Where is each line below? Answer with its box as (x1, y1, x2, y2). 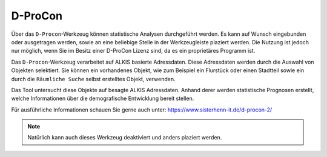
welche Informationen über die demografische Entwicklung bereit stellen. (11, 95, 194, 102)
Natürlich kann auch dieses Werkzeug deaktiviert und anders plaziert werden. (27, 134, 222, 141)
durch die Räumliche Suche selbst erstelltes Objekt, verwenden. (11, 75, 176, 82)
